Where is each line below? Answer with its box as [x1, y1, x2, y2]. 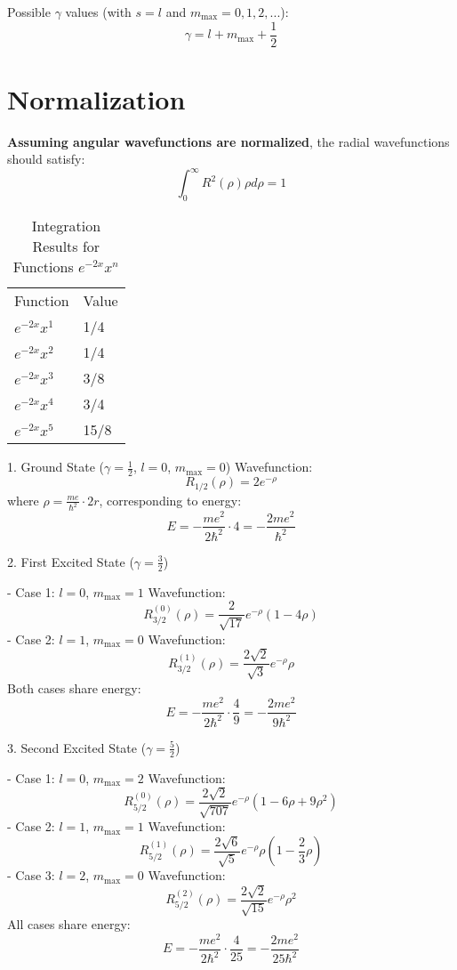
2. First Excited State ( [7, 552, 134, 570]
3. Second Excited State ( [7, 738, 147, 756]
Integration [31, 215, 101, 237]
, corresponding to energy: [99, 490, 242, 509]
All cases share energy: [7, 915, 131, 934]
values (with [65, 3, 132, 20]
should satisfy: [7, 150, 85, 168]
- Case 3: [7, 866, 55, 885]
